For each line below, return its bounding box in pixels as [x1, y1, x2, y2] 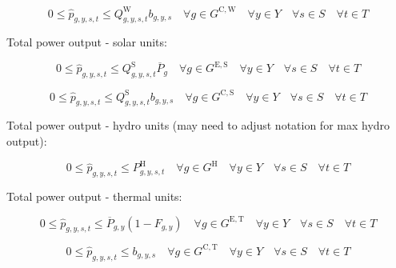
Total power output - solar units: [6, 34, 167, 50]
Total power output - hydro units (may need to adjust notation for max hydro [6, 117, 390, 134]
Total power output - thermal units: [6, 187, 182, 204]
